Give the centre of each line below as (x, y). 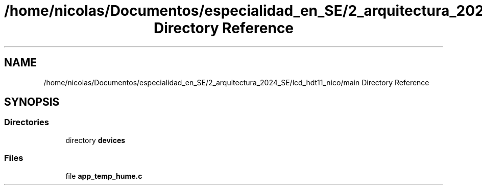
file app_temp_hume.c (104, 176)
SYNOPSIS (32, 102)
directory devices (95, 140)
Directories (27, 122)
